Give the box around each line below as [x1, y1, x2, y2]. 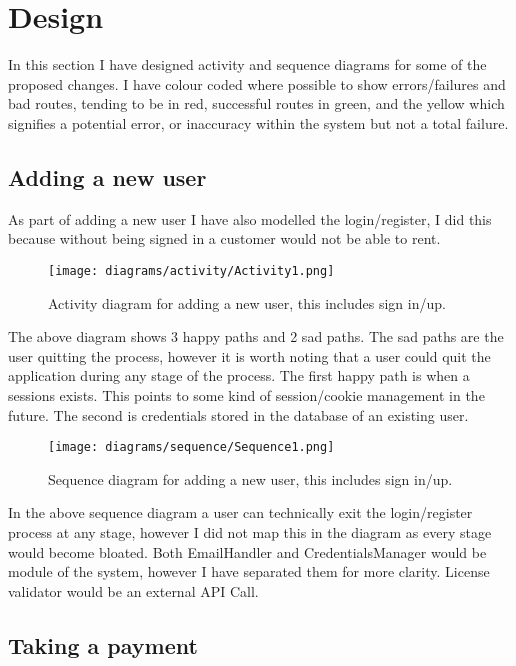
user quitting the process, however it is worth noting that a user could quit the [8, 345, 491, 366]
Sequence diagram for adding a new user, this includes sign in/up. [48, 468, 453, 489]
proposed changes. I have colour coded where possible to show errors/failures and [8, 73, 506, 94]
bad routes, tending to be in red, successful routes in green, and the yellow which [8, 93, 505, 114]
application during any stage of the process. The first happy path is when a [8, 365, 470, 386]
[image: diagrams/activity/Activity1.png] [48, 263, 335, 278]
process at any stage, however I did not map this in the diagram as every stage [8, 521, 492, 542]
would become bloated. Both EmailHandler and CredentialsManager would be [8, 541, 487, 562]
